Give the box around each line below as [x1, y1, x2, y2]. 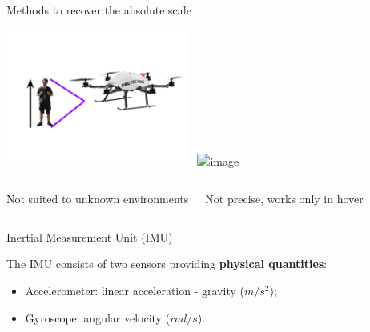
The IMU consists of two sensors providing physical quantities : [6, 255, 328, 272]
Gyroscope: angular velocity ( [25, 309, 171, 326]
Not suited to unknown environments [6, 190, 189, 207]
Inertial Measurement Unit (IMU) [6, 228, 173, 245]
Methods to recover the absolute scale [6, 2, 191, 18]
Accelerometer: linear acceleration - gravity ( [25, 282, 244, 299]
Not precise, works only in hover [205, 190, 364, 207]
